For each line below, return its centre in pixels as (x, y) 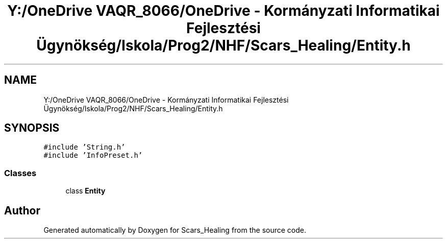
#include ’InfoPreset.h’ (93, 155)
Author (22, 210)
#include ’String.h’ (84, 147)
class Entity (85, 191)
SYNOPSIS (32, 128)
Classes (20, 173)
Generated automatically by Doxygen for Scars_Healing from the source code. (175, 230)
